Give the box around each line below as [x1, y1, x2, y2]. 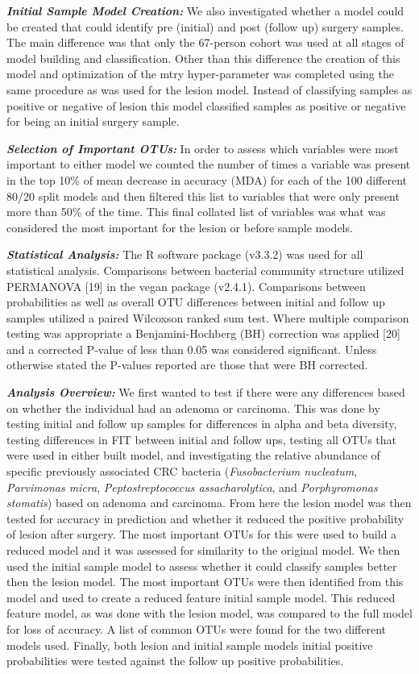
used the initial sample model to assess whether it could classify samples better [6, 557, 397, 574]
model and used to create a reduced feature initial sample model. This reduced [6, 589, 396, 605]
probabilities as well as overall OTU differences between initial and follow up [6, 293, 385, 310]
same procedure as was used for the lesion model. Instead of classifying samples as [6, 81, 413, 98]
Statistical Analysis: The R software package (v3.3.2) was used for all [6, 246, 363, 263]
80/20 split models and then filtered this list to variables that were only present [6, 187, 400, 204]
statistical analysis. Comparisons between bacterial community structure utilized [6, 261, 404, 278]
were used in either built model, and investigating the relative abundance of [6, 447, 380, 464]
